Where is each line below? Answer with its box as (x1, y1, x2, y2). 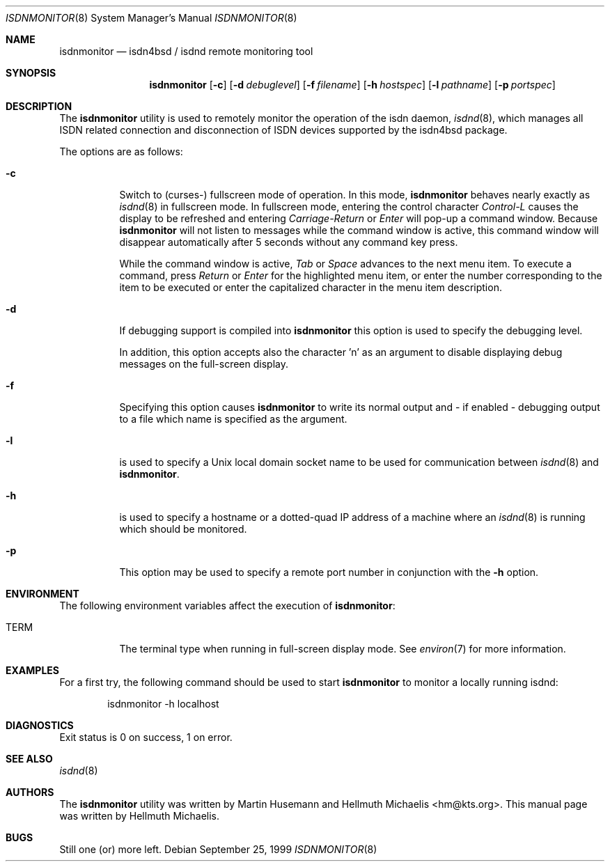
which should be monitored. (119, 523, 247, 535)
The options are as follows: (59, 146, 183, 157)
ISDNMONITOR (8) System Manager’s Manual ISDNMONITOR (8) (6, 12, 297, 24)
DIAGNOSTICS (6, 719, 74, 731)
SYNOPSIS (6, 67, 56, 79)
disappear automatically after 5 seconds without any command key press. (119, 236, 458, 248)
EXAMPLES (6, 664, 59, 676)
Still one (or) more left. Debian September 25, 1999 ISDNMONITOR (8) (59, 843, 377, 855)
